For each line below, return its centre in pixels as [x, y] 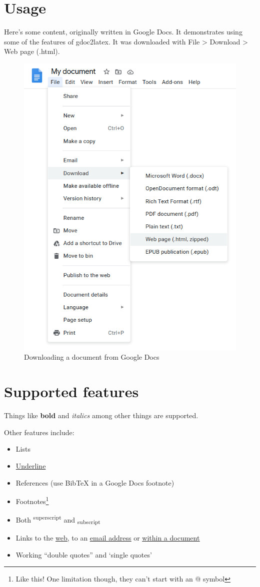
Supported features [71, 391]
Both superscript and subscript [58, 520]
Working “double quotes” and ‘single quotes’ [84, 554]
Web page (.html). [32, 51]
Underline [31, 465]
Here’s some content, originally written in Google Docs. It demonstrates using [123, 32]
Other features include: [39, 432]
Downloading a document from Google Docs [92, 357]
